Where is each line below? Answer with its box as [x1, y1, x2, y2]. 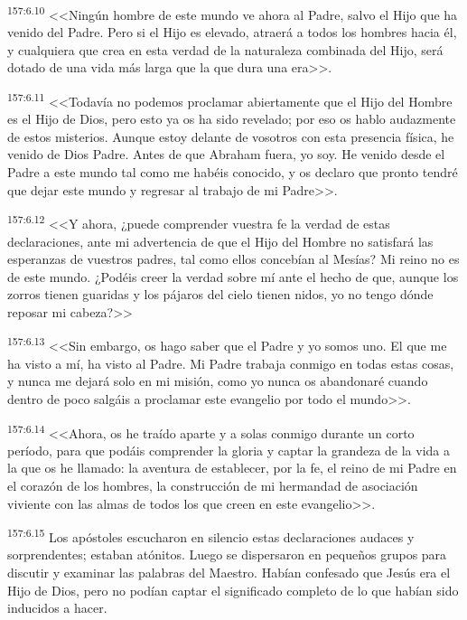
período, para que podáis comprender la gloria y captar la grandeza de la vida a [7, 440, 450, 459]
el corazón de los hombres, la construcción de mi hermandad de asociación [7, 475, 418, 494]
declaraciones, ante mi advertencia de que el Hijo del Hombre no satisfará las [7, 231, 434, 250]
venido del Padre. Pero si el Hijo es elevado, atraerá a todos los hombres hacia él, [7, 23, 457, 42]
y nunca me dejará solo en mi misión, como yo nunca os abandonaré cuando [7, 371, 428, 390]
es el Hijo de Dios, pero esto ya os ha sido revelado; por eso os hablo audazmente [7, 109, 456, 128]
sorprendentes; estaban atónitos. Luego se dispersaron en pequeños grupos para [7, 545, 447, 564]
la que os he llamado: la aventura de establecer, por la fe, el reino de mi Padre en [7, 458, 457, 477]
